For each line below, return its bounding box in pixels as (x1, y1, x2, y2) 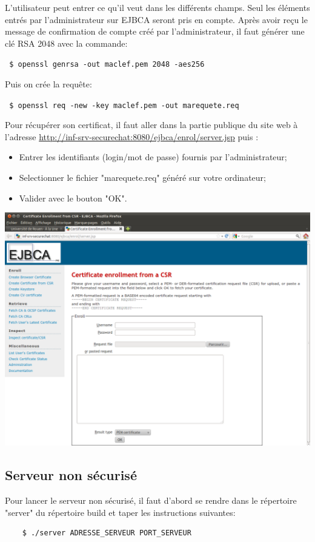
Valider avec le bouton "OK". (19, 191, 127, 204)
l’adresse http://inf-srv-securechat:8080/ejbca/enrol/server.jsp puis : (5, 130, 259, 143)
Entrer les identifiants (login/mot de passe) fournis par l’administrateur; (19, 151, 287, 163)
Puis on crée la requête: (5, 78, 92, 90)
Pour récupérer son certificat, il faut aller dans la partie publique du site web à (5, 118, 298, 131)
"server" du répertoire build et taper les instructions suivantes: (5, 506, 236, 518)
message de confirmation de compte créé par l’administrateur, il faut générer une (5, 25, 305, 38)
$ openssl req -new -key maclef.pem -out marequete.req (9, 101, 239, 110)
